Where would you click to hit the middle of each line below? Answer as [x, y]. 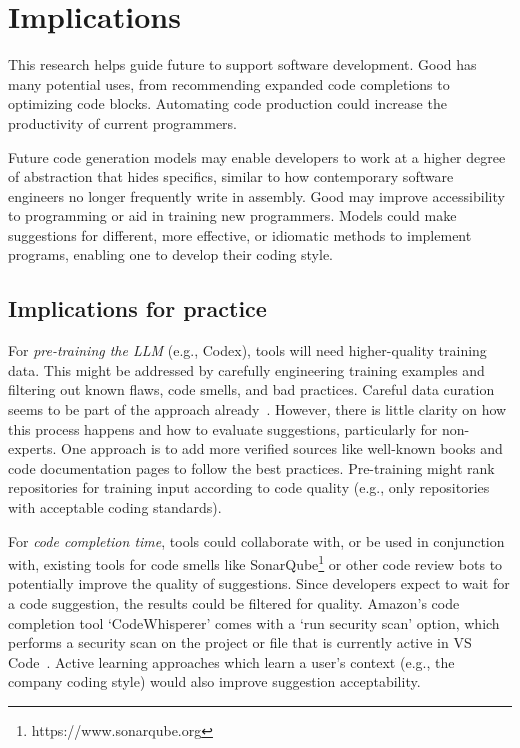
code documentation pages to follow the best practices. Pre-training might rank [251, 467]
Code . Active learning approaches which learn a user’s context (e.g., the [231, 661]
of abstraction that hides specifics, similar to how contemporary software [231, 176]
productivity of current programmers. [123, 122]
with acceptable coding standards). [115, 507]
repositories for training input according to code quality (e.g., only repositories [249, 487]
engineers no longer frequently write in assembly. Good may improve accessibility [256, 195]
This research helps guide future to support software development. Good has [242, 64]
